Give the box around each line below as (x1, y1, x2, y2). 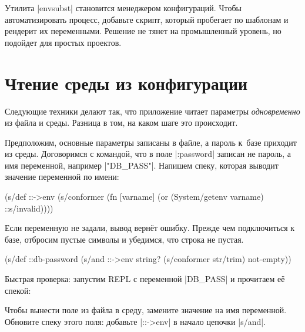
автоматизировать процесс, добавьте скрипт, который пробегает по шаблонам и (5, 13, 289, 25)
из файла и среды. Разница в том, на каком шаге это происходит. (5, 116, 238, 129)
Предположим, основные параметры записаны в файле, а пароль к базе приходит (5, 136, 297, 148)
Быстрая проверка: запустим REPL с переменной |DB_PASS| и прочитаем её (5, 273, 285, 285)
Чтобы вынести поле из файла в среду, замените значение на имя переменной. (5, 304, 287, 316)
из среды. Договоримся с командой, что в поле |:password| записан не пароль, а (5, 147, 291, 160)
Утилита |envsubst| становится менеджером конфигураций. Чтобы (5, 2, 242, 14)
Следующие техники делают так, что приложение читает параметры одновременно (5, 105, 300, 117)
